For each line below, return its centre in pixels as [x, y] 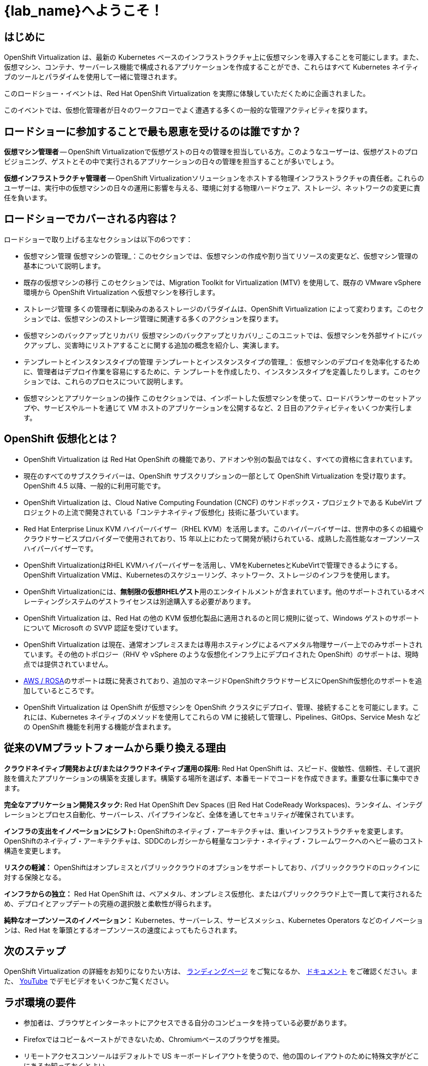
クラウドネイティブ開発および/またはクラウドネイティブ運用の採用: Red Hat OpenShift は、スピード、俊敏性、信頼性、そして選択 [212, 768]
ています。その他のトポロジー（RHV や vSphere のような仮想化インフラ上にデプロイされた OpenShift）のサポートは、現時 [221, 654]
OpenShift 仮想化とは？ [61, 439]
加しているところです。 [61, 690]
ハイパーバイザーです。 [61, 548]
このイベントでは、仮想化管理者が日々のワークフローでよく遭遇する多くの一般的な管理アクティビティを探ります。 [188, 110]
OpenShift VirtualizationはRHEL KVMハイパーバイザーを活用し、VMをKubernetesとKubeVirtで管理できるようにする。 [213, 565]
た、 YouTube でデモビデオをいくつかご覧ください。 [89, 981]
